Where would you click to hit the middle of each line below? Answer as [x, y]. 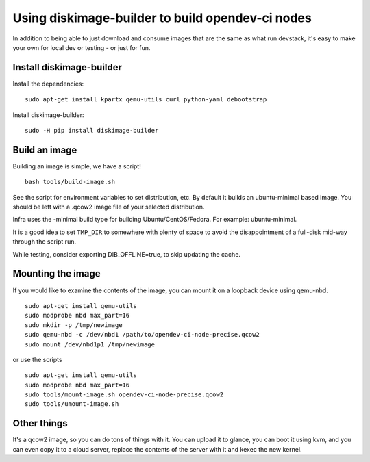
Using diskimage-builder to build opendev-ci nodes [162, 18]
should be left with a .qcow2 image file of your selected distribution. [109, 207]
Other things [40, 423]
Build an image [45, 150]
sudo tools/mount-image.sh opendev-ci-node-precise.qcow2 [124, 395]
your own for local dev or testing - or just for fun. [82, 47]
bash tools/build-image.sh [70, 182]
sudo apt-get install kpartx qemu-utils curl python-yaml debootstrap [146, 100]
